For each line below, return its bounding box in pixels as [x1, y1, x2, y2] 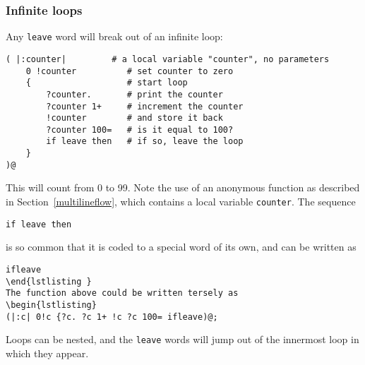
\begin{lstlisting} [6, 299, 97, 310]
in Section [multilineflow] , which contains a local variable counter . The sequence [6, 194, 356, 209]
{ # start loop [25, 78, 188, 88]
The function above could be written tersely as [6, 288, 239, 299]
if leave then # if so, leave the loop [46, 136, 244, 147]
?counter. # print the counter [46, 89, 223, 100]
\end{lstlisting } [6, 276, 92, 287]
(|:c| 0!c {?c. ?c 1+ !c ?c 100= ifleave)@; [6, 311, 218, 322]
